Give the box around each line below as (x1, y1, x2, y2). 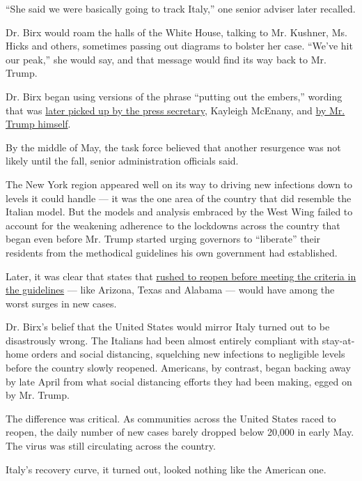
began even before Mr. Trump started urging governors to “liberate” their (6, 231, 321, 246)
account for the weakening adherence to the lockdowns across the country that (6, 217, 340, 232)
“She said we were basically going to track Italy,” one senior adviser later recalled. (6, 1, 356, 15)
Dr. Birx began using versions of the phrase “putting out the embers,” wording (6, 89, 343, 103)
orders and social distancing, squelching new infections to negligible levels (31, 346, 345, 361)
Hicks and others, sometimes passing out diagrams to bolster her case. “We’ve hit (6, 38, 353, 53)
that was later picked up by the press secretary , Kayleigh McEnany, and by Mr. (6, 102, 345, 117)
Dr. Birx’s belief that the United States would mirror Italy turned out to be (6, 319, 330, 334)
